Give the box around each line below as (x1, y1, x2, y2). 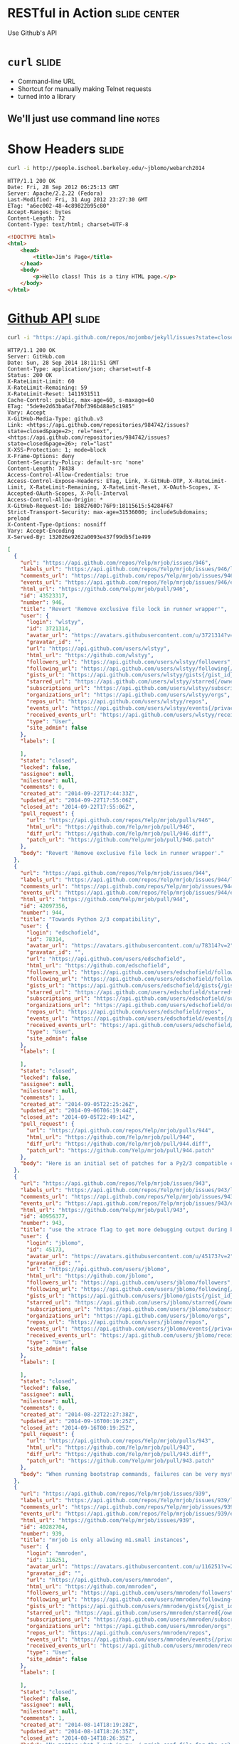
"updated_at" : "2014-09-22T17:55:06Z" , (20, 797, 139, 804)
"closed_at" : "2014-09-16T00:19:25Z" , (20, 1424, 135, 1431)
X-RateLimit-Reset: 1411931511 (7, 390, 100, 398)
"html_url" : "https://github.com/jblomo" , (26, 1272, 154, 1280)
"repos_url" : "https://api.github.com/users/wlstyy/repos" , (26, 698, 208, 705)
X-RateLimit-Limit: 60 (7, 378, 75, 385)
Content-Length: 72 (7, 215, 65, 222)
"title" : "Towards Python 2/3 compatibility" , (20, 915, 161, 922)
